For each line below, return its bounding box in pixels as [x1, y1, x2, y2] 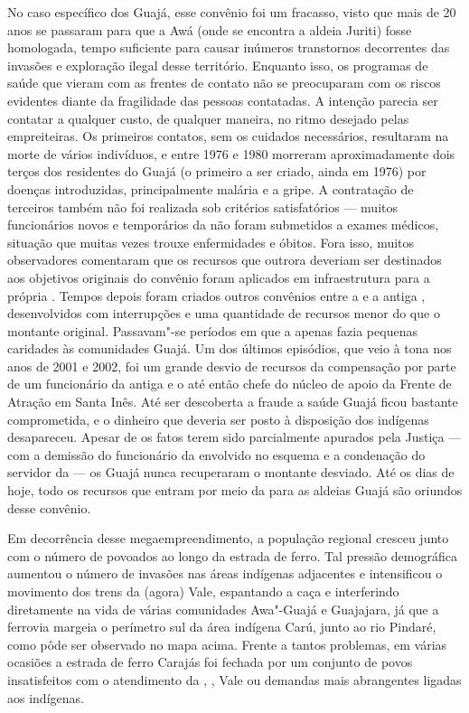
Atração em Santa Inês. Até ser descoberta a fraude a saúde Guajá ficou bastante [7, 392, 458, 411]
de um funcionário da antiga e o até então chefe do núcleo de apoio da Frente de [7, 374, 452, 393]
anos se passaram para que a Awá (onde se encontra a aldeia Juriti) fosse [7, 20, 412, 39]
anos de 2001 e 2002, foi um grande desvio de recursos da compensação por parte [7, 356, 456, 375]
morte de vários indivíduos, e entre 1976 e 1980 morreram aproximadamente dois [7, 144, 455, 163]
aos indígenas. [7, 688, 84, 707]
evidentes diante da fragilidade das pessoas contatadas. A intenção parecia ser [7, 90, 438, 109]
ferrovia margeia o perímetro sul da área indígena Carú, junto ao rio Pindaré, [7, 617, 436, 636]
